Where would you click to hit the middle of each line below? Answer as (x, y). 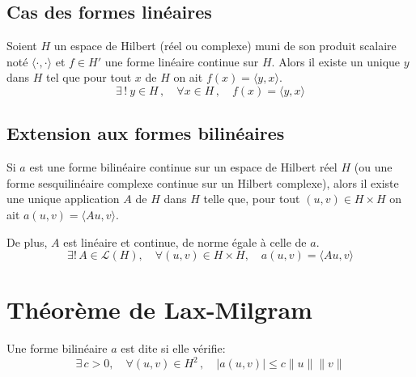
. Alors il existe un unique (336, 61)
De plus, (27, 241)
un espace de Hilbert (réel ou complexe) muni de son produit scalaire (225, 46)
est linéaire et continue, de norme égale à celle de (185, 241)
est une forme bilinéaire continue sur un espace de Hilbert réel (183, 167)
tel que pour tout (89, 77)
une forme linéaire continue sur (182, 61)
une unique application (63, 199)
